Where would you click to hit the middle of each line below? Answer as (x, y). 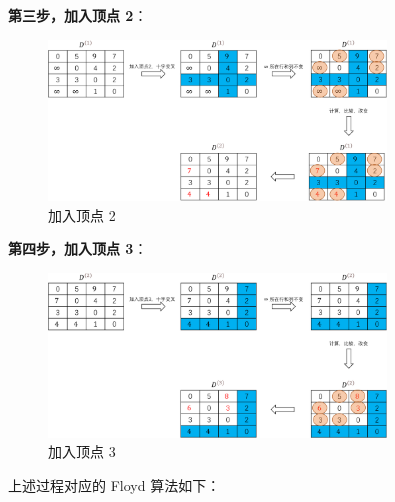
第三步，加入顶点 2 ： (78, 15)
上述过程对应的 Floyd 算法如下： (114, 484)
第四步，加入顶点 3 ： (78, 248)
